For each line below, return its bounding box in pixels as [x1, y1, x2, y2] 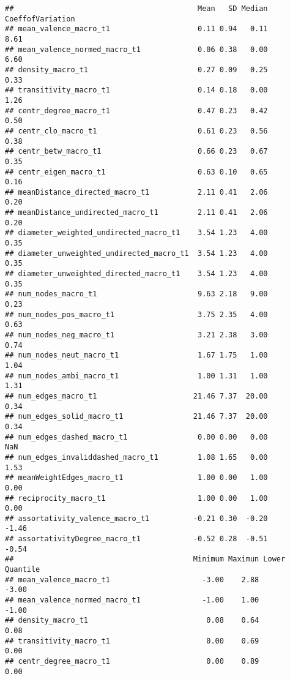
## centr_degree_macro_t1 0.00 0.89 [5, 657, 259, 666]
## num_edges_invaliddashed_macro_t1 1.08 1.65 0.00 [5, 452, 268, 462]
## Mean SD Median [5, 4, 268, 13]
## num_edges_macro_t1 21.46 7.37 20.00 [5, 391, 268, 400]
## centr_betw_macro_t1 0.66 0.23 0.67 [5, 147, 268, 156]
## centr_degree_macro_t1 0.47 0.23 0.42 [5, 106, 268, 115]
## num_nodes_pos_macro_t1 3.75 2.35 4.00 [5, 310, 268, 319]
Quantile [5, 565, 40, 574]
